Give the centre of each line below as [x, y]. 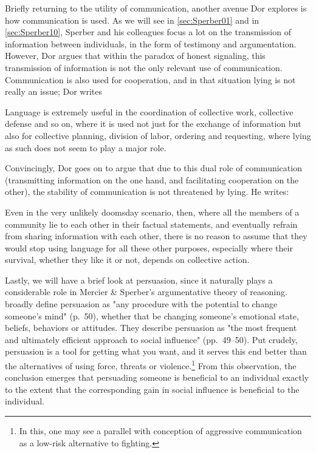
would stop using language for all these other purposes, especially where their [149, 247]
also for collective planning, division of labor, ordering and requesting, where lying [158, 135]
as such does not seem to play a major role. [86, 147]
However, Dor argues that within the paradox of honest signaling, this [135, 56]
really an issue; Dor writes [53, 91]
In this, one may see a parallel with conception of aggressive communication [160, 431]
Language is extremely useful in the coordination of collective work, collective [149, 111]
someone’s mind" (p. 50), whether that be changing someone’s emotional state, [152, 315]
